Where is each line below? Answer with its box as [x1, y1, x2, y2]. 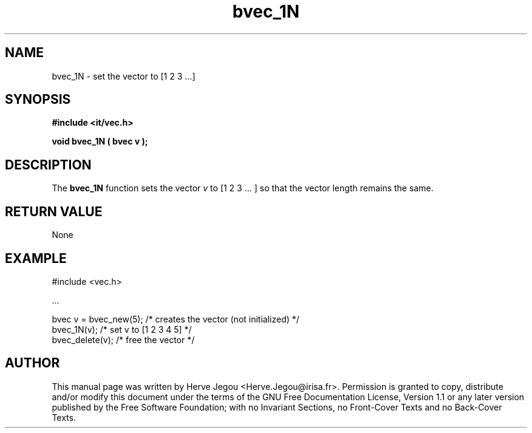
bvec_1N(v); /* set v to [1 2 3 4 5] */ [52, 324, 192, 335]
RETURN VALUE [5, 203, 103, 219]
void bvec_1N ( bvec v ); [52, 136, 148, 147]
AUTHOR [5, 355, 60, 371]
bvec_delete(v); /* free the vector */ [52, 334, 195, 345]
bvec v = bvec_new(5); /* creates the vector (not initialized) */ [52, 313, 299, 324]
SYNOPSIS [5, 92, 71, 107]
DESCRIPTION [5, 157, 92, 172]
